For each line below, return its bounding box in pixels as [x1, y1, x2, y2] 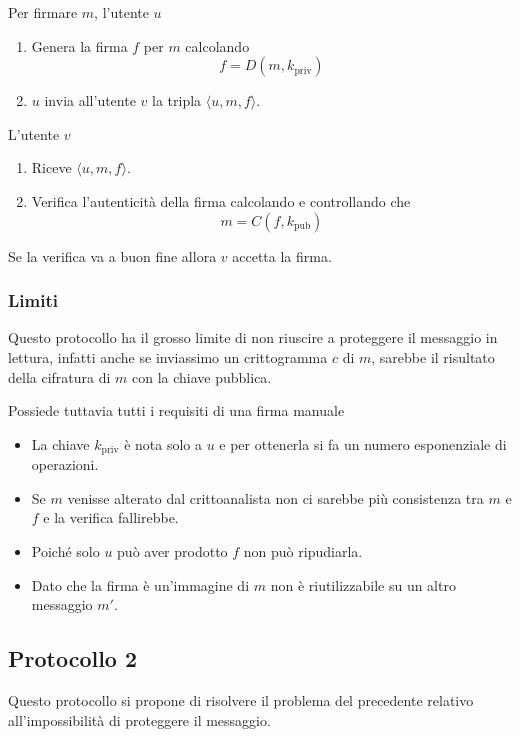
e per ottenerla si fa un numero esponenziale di [219, 433, 507, 454]
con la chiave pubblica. [132, 366, 272, 387]
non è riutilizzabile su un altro [270, 574, 456, 595]
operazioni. [31, 454, 99, 475]
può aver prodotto [117, 540, 228, 561]
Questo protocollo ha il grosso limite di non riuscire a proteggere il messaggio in [8, 327, 498, 348]
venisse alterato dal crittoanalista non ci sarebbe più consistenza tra [67, 487, 484, 508]
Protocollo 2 [8, 643, 138, 674]
